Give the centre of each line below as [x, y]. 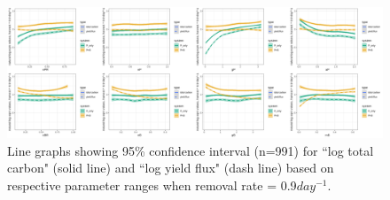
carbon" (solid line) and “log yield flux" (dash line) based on [171, 168]
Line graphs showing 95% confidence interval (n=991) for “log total [191, 150]
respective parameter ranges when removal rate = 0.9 [152, 185]
